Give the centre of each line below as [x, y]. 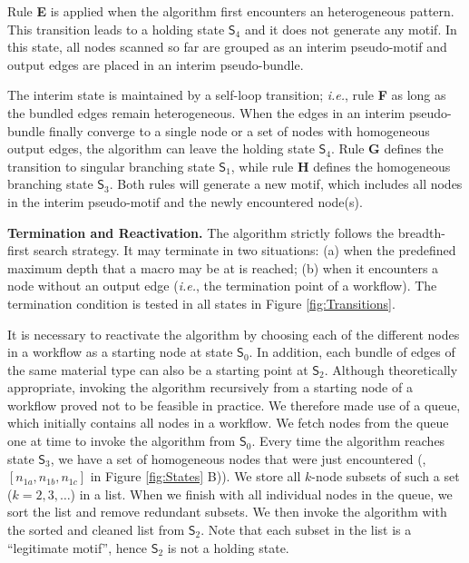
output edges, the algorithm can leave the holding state [161, 148]
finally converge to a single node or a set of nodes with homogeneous [239, 130]
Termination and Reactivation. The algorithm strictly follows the [201, 232]
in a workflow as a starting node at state [120, 352]
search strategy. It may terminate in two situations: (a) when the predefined [244, 250]
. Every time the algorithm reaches [348, 441]
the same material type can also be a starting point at [158, 369]
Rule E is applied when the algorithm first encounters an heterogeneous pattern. [231, 11]
